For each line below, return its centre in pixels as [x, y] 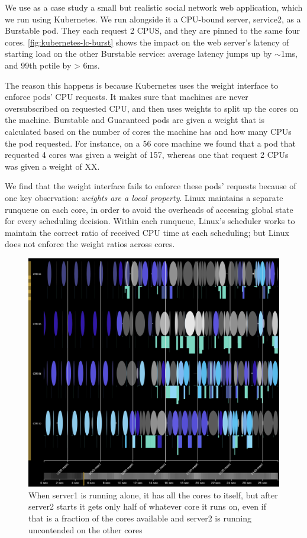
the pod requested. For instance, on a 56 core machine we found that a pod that [151, 143]
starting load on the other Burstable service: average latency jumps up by [138, 54]
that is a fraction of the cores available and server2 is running [140, 518]
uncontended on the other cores [85, 529]
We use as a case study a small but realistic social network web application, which [154, 7]
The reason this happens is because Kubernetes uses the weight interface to [142, 85]
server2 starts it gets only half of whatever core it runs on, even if [147, 506]
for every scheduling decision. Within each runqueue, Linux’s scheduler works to [150, 221]
